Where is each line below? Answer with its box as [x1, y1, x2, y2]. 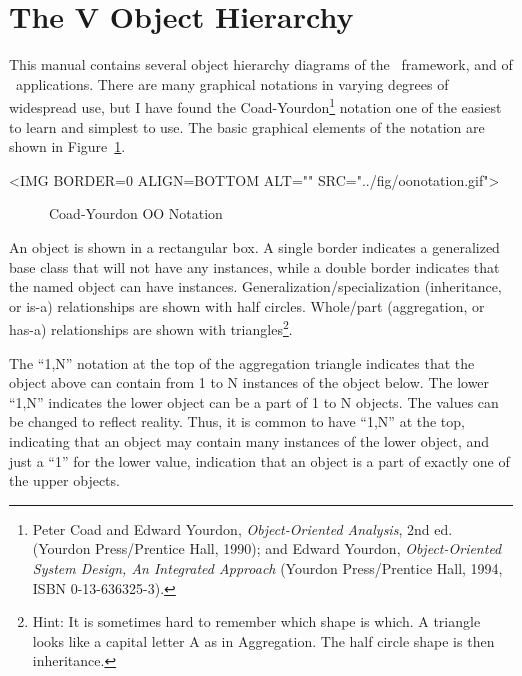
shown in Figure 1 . [9, 136, 126, 157]
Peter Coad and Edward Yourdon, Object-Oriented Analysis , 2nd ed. [32, 518, 453, 539]
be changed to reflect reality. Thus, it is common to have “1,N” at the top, [9, 411, 465, 432]
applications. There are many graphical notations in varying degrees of [15, 73, 449, 94]
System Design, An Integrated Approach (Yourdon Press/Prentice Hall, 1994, [32, 557, 503, 578]
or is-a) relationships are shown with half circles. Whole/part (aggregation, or [9, 295, 485, 316]
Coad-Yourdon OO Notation [49, 203, 223, 224]
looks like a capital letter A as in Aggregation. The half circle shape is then [32, 630, 495, 651]
